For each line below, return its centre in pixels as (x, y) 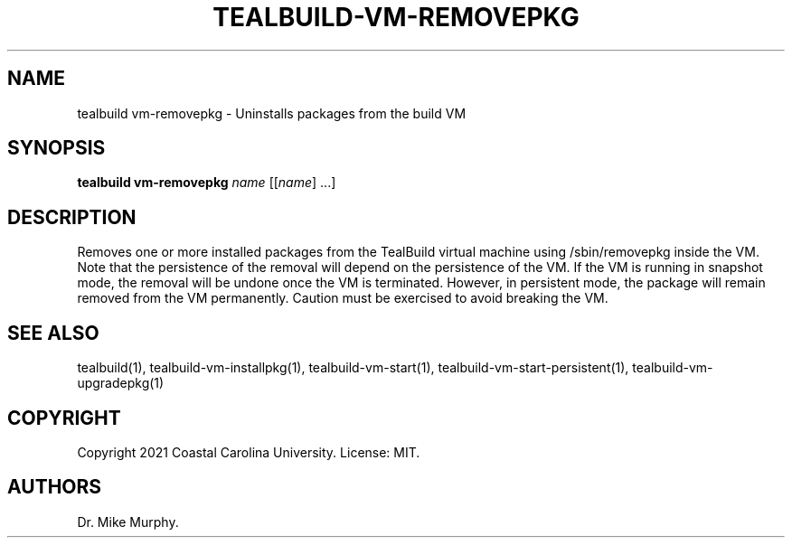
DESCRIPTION (72, 217)
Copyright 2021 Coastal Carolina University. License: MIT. (249, 452)
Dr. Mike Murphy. (128, 522)
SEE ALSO (53, 333)
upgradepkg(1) (121, 383)
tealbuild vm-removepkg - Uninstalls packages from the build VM (272, 113)
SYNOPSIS (57, 148)
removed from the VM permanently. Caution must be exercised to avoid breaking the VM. (343, 298)
